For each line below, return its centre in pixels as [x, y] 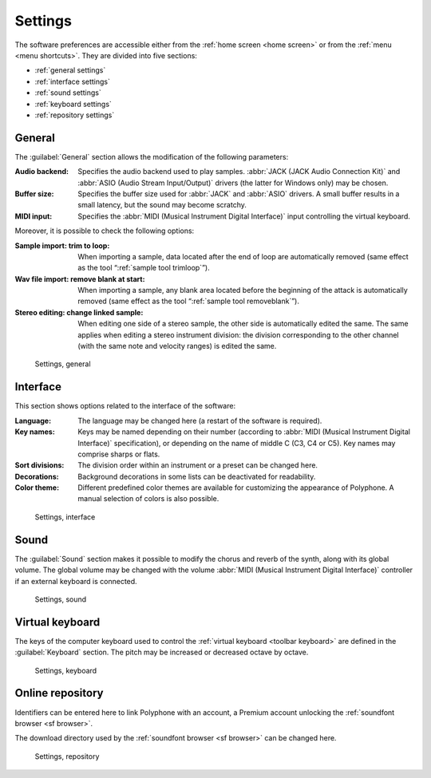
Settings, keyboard [66, 670]
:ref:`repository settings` [75, 115]
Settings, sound [61, 599]
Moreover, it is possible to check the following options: [105, 231]
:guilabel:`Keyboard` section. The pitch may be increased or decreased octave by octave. [162, 652]
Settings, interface [65, 517]
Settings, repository [67, 756]
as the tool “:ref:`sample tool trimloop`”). [144, 268]
